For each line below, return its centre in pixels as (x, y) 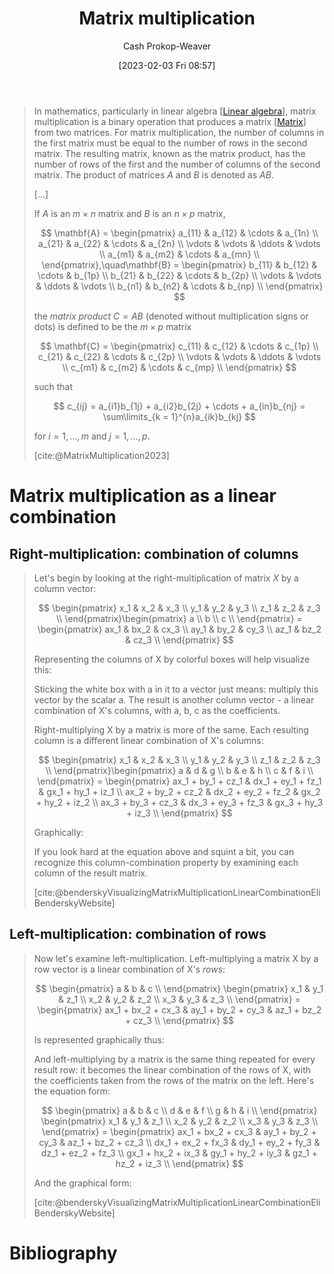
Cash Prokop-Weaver (167, 46)
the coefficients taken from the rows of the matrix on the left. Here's (174, 1080)
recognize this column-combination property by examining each (166, 862)
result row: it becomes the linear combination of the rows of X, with (172, 1069)
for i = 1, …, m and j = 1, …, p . (92, 436)
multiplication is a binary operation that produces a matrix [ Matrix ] (170, 121)
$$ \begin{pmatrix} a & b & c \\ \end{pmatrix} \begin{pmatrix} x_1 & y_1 (179, 988)
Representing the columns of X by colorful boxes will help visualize (172, 659)
